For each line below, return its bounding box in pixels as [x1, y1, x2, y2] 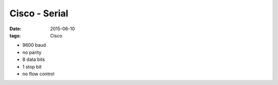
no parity [22, 49, 42, 55]
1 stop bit [22, 63, 42, 70]
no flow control [22, 71, 55, 77]
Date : [9, 26, 22, 32]
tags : [9, 32, 21, 38]
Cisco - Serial [9, 8, 68, 19]
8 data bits [22, 56, 45, 62]
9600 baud [22, 42, 46, 48]
